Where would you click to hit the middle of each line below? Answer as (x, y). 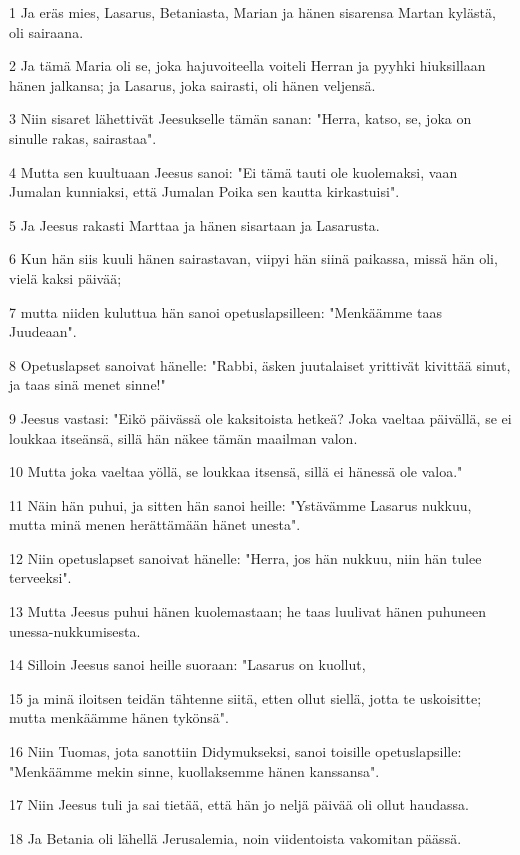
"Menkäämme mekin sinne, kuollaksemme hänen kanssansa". (194, 770)
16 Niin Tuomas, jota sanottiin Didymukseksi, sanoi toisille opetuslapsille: (235, 751)
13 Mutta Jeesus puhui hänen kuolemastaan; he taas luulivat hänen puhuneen (247, 611)
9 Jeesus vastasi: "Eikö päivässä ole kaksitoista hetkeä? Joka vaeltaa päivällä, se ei (260, 417)
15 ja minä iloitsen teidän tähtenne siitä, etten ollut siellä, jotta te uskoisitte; (245, 697)
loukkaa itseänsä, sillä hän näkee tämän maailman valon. (183, 437)
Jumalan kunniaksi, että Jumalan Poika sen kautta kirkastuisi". (204, 191)
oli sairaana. (46, 31)
